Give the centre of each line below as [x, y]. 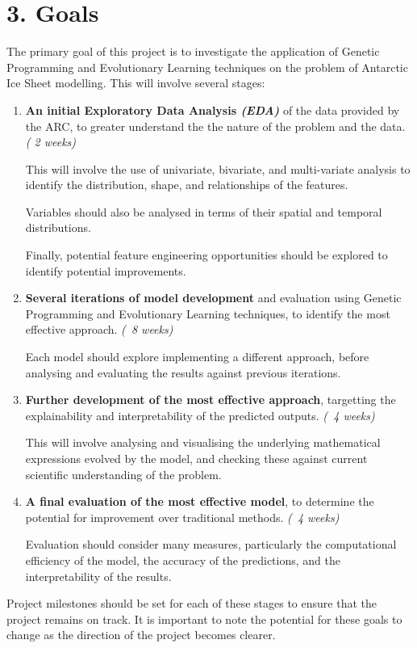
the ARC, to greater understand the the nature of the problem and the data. [215, 126]
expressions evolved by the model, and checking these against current [196, 458]
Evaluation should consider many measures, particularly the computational [211, 544]
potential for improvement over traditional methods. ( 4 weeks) [182, 517]
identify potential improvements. [106, 270]
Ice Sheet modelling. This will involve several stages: [136, 83]
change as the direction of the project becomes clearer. [141, 635]
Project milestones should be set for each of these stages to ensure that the [192, 603]
